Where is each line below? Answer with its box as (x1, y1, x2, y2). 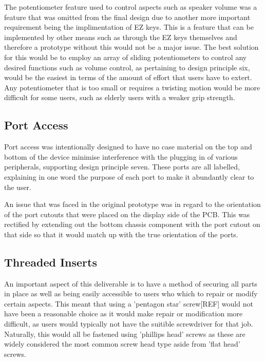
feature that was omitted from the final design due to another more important (4, 11, 251, 22)
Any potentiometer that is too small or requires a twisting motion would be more (4, 82, 260, 92)
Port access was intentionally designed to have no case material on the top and (4, 141, 252, 152)
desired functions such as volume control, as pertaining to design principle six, (4, 62, 250, 72)
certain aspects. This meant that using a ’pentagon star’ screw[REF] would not (4, 298, 253, 309)
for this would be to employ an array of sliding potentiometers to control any (4, 51, 247, 62)
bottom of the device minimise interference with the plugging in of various (4, 151, 238, 162)
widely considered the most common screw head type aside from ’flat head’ (4, 338, 240, 349)
